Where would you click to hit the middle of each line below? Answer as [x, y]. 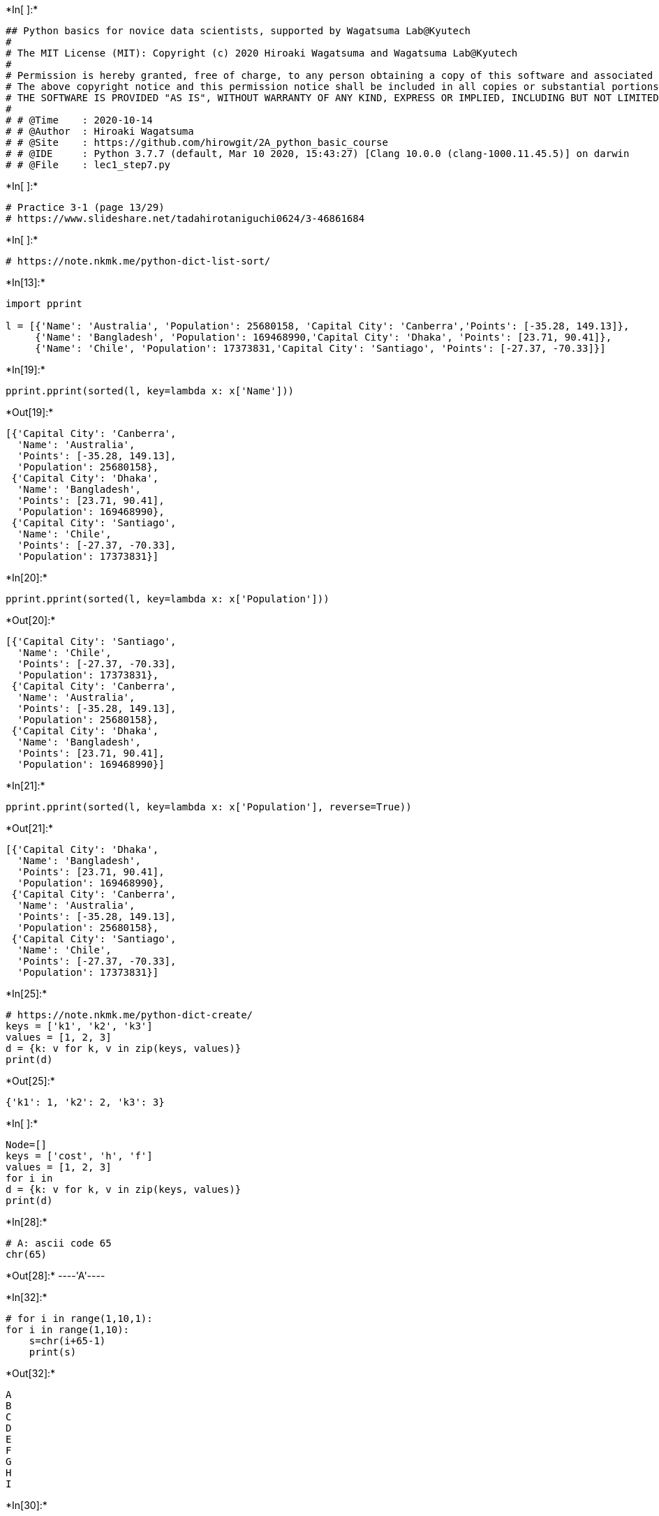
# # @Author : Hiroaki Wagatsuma [100, 131]
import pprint [44, 304]
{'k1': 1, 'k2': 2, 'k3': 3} [85, 1102]
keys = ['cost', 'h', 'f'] [79, 1156]
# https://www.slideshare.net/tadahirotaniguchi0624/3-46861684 [185, 218]
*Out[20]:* [31, 620]
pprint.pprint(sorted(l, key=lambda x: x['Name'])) [150, 391]
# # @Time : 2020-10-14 [79, 120]
